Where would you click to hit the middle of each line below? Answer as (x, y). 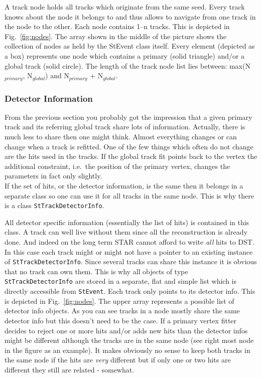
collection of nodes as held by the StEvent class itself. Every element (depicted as (130, 46)
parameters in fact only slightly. (53, 176)
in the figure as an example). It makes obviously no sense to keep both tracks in (127, 350)
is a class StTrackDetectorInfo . (54, 205)
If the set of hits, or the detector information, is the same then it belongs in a (124, 185)
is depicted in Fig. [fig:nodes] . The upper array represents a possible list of (119, 301)
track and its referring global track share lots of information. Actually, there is (125, 127)
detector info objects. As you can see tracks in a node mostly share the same (122, 311)
